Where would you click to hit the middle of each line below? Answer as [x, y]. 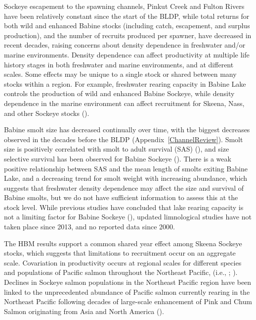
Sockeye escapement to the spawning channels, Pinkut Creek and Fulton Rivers [124, 6]
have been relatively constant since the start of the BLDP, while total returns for [127, 16]
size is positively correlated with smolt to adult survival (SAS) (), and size [117, 149]
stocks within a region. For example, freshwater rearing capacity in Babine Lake [125, 83]
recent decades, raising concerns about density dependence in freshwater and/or [125, 45]
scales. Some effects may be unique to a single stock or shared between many [120, 74]
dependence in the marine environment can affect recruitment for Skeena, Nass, [124, 103]
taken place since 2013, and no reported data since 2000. [89, 227]
